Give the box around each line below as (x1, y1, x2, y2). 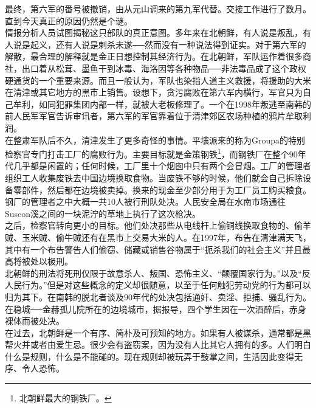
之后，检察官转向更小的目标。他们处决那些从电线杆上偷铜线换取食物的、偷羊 (5, 219, 311, 232)
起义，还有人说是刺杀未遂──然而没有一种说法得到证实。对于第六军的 (30, 38, 306, 50)
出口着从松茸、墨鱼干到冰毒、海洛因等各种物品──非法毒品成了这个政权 (21, 61, 306, 74)
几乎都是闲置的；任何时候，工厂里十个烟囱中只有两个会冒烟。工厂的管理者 (13, 159, 311, 172)
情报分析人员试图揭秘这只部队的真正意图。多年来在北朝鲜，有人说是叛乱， (5, 26, 303, 39)
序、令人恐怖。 (5, 362, 64, 375)
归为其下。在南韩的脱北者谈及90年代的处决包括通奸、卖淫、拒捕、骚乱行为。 (5, 290, 311, 303)
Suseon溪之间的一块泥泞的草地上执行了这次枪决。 (5, 207, 201, 220)
